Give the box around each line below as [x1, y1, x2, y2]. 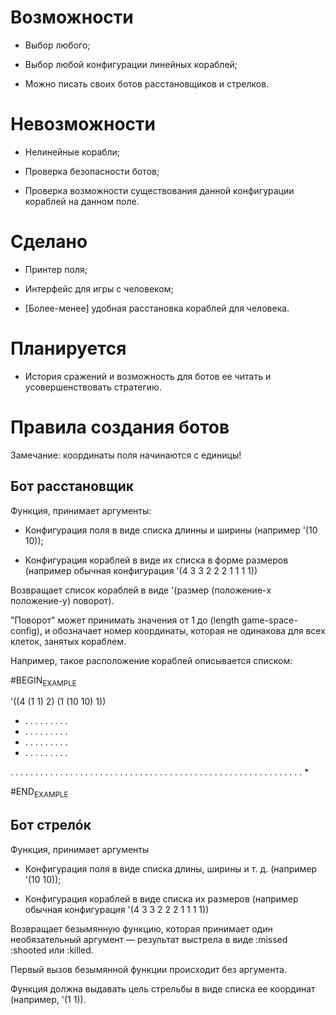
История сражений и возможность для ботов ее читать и [24, 370, 272, 382]
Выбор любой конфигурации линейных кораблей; [24, 58, 238, 70]
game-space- [241, 614, 298, 626]
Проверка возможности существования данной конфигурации [24, 184, 295, 196]
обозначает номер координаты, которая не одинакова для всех [52, 624, 326, 636]
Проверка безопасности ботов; [24, 165, 160, 177]
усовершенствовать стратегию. [24, 381, 162, 393]
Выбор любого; [24, 39, 91, 51]
